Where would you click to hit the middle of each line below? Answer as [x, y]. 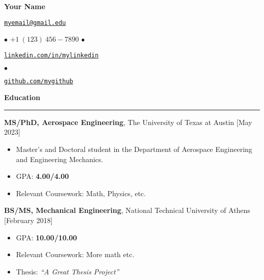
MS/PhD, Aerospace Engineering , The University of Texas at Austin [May [128, 122]
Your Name [25, 6]
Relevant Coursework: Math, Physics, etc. [81, 193]
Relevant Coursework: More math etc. [75, 254]
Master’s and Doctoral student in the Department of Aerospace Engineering [134, 149]
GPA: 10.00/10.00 [46, 237]
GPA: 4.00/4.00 [42, 176]
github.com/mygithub [39, 81]
